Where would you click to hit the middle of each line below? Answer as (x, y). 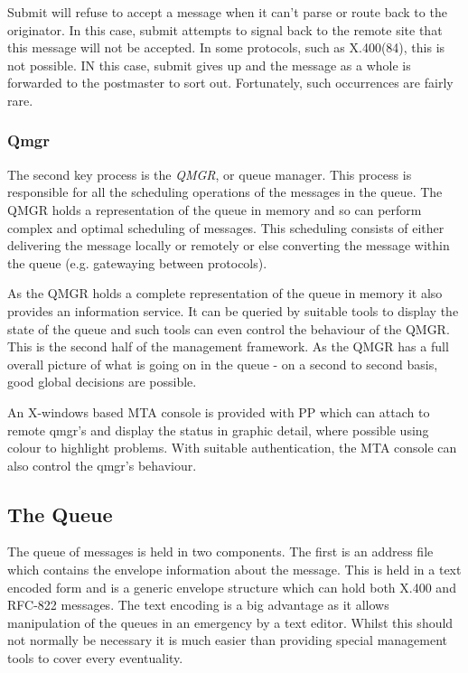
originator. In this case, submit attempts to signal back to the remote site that (225, 29)
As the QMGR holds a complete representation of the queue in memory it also (225, 293)
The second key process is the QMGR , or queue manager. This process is (210, 174)
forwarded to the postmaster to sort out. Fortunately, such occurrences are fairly (230, 83)
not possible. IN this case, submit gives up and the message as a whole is (209, 65)
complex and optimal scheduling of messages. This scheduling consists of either (226, 227)
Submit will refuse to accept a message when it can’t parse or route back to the (227, 12)
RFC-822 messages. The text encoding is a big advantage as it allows (198, 605)
